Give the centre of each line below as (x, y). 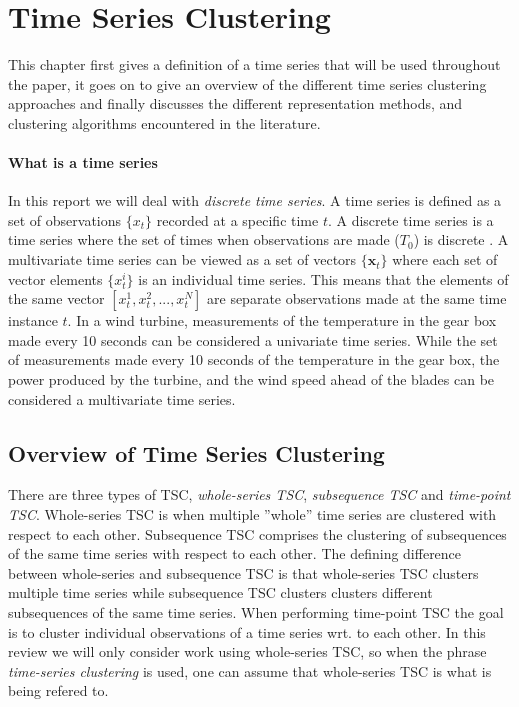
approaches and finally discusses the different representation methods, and (235, 103)
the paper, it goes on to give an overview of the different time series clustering (247, 83)
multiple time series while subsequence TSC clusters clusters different (220, 592)
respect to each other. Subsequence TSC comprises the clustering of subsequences (257, 533)
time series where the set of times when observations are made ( (204, 239)
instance (33, 320)
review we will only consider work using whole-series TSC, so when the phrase (247, 651)
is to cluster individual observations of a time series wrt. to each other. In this (247, 631)
